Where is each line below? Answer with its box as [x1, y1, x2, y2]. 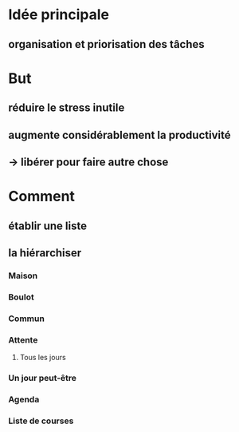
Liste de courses [8, 415, 74, 426]
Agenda [8, 394, 40, 405]
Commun [8, 313, 45, 324]
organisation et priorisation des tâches [8, 38, 205, 51]
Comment [8, 188, 76, 205]
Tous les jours [19, 352, 66, 362]
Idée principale [8, 6, 110, 24]
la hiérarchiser [8, 246, 82, 260]
